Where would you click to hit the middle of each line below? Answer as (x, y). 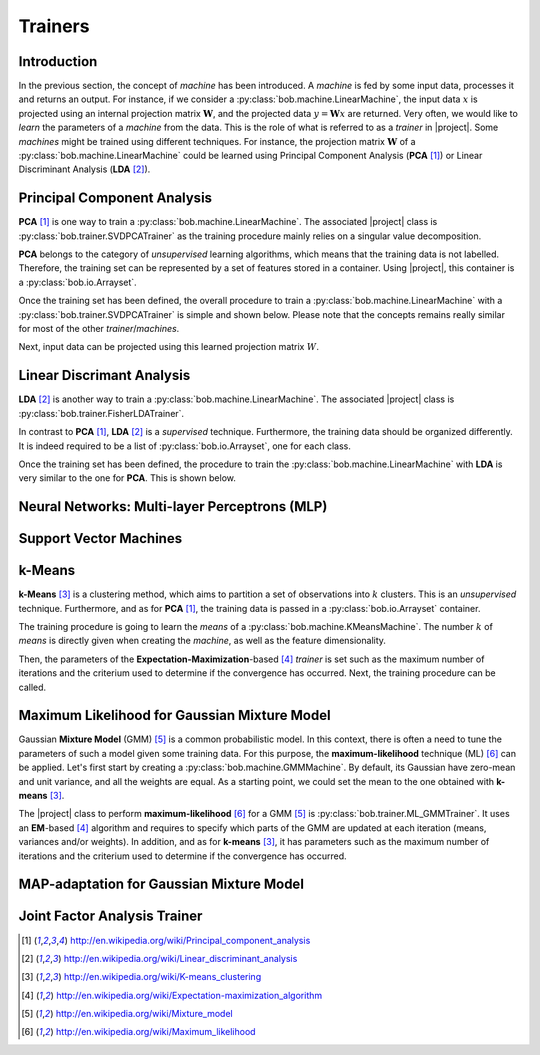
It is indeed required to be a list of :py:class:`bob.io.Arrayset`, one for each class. (185, 446)
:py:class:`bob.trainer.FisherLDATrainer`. (101, 413)
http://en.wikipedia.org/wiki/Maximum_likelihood (155, 1032)
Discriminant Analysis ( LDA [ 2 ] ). (84, 169)
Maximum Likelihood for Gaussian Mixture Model (174, 715)
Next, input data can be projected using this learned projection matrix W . (169, 347)
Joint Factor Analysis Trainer (110, 916)
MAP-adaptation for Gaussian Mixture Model (161, 884)
